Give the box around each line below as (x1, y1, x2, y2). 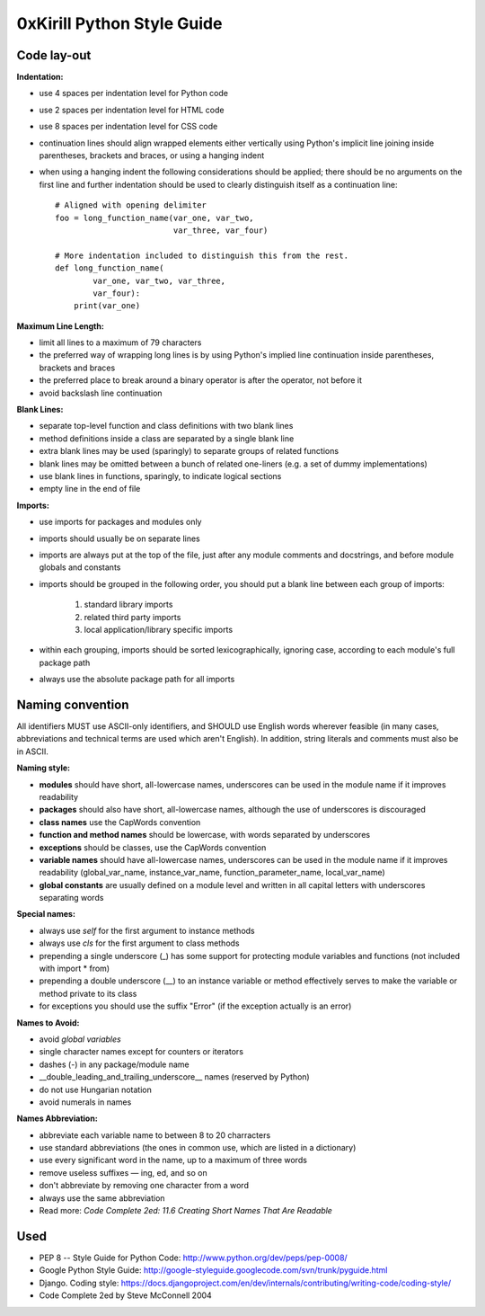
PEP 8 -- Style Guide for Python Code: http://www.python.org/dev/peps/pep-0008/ (39, 1252, 348, 1263)
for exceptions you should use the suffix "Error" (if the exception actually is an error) (39, 1000, 352, 1011)
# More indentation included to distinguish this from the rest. (55, 250, 349, 261)
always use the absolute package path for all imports (39, 674, 235, 685)
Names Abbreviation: (16, 1113, 98, 1124)
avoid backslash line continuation (39, 387, 163, 398)
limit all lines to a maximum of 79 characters (39, 337, 202, 348)
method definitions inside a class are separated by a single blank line (39, 432, 295, 444)
